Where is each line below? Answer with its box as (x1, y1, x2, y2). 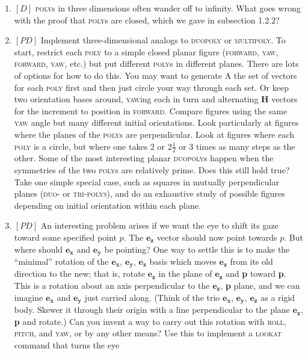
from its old (230, 255, 273, 267)
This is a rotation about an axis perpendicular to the (14, 279, 210, 292)
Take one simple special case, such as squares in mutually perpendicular (14, 175, 279, 188)
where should (14, 242, 63, 255)
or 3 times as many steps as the (179, 140, 295, 152)
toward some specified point (14, 230, 117, 243)
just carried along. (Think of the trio (84, 291, 220, 303)
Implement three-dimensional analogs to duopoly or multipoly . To (40, 34, 286, 46)
